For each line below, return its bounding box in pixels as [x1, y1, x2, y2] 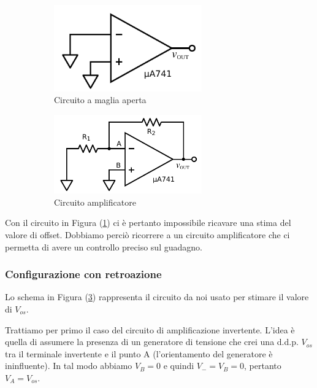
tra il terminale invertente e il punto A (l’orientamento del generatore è [5, 347, 273, 360]
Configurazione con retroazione [5, 266, 162, 282]
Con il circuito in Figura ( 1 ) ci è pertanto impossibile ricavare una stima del [5, 216, 291, 229]
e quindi [163, 359, 194, 372]
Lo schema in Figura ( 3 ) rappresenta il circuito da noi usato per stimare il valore [5, 290, 309, 303]
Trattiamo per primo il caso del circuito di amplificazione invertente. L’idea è [5, 323, 295, 336]
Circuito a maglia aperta [54, 93, 147, 106]
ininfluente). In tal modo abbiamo [5, 359, 132, 372]
